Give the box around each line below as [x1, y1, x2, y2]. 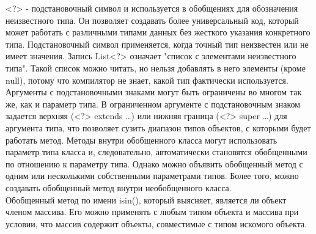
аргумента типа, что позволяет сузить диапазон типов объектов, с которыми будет [6, 121, 311, 134]
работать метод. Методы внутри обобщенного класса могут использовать [6, 133, 277, 146]
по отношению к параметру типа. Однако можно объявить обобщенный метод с [6, 157, 303, 170]
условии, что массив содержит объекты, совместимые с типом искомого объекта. [6, 217, 307, 230]
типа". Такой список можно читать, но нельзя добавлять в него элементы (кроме [6, 61, 306, 74]
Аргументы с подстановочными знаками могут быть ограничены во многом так [6, 86, 302, 98]
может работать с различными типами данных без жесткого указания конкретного [6, 26, 310, 38]
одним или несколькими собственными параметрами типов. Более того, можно [6, 169, 299, 182]
